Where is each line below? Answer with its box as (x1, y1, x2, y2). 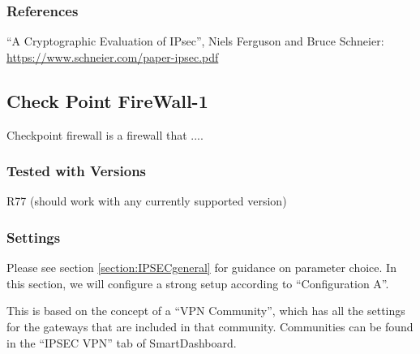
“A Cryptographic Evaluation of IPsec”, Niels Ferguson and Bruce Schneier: (6, 32, 384, 50)
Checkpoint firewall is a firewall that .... (6, 126, 204, 143)
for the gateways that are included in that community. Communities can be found (6, 318, 414, 335)
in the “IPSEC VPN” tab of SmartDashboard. (6, 334, 237, 351)
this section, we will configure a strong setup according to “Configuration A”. (6, 274, 389, 291)
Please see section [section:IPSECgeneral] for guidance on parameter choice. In (6, 259, 396, 276)
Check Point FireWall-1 (6, 88, 208, 113)
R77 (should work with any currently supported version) (6, 192, 287, 209)
